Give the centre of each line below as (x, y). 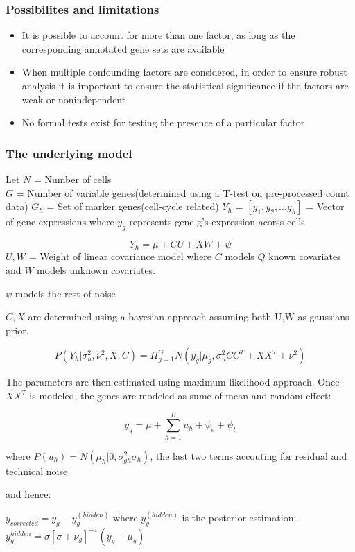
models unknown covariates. (96, 270)
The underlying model (69, 153)
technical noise (37, 471)
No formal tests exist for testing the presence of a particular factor (163, 122)
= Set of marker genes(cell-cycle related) (133, 206)
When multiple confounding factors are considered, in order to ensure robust (184, 72)
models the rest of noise (65, 293)
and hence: (28, 494)
